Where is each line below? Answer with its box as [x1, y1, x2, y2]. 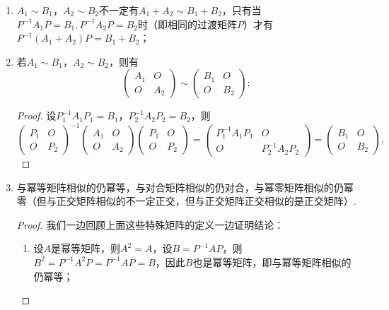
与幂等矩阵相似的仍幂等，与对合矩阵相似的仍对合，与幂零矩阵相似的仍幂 [16, 179, 354, 194]
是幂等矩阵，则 [51, 241, 121, 256]
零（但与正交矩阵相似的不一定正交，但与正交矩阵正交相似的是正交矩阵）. [16, 193, 356, 208]
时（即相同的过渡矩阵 [138, 16, 237, 31]
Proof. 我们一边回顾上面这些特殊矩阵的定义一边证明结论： [16, 217, 284, 232]
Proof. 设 [16, 108, 57, 123]
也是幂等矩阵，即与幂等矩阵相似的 [192, 254, 352, 269]
